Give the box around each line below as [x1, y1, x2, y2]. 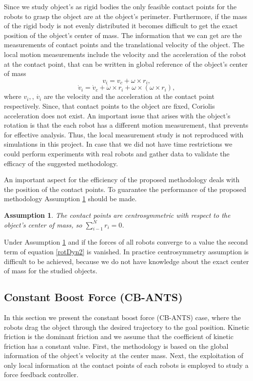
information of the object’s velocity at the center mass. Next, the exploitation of [4, 350, 244, 361]
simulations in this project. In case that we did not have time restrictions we [4, 139, 233, 149]
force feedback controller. [4, 369, 78, 380]
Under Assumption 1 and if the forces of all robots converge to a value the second [4, 237, 248, 247]
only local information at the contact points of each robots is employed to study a [4, 360, 249, 370]
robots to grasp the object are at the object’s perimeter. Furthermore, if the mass [4, 11, 248, 21]
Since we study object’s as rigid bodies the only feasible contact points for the [4, 1, 237, 11]
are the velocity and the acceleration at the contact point [43, 91, 214, 101]
